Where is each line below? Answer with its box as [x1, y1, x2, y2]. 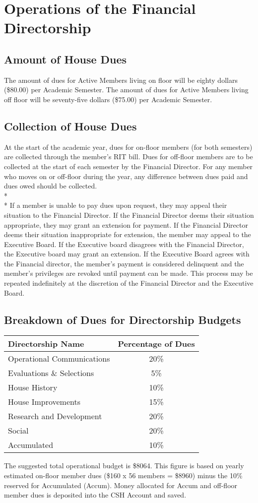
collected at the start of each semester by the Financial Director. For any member [4, 161, 253, 171]
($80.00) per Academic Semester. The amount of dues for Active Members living [4, 84, 249, 95]
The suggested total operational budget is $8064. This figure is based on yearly [4, 460, 244, 471]
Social [8, 425, 29, 437]
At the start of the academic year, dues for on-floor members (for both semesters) [4, 141, 253, 152]
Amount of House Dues [4, 51, 127, 66]
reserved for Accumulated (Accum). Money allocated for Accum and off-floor [4, 480, 238, 490]
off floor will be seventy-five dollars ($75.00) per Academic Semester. [4, 94, 212, 104]
